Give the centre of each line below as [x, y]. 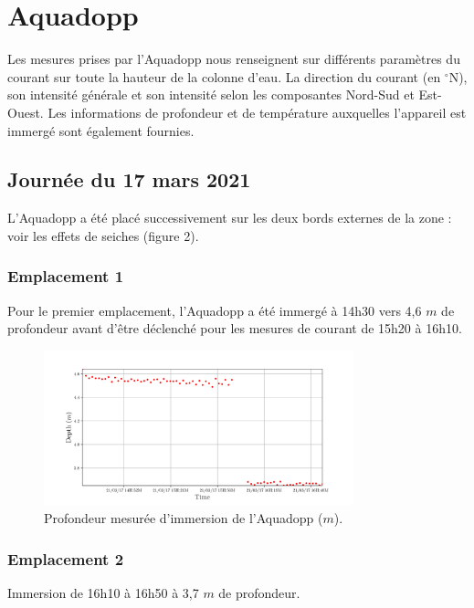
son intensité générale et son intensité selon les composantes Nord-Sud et [211, 94]
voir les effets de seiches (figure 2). [103, 235]
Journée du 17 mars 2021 [129, 179]
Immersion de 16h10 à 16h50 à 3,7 [103, 592]
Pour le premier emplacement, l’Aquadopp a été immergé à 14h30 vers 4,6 [215, 310]
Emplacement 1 [66, 276]
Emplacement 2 [66, 558]
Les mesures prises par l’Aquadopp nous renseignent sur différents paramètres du [234, 59]
